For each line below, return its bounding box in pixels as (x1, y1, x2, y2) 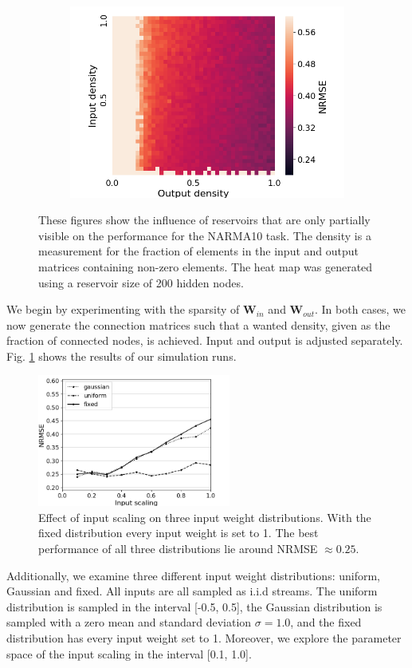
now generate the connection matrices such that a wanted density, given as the (6, 316, 390, 333)
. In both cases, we (314, 301, 406, 318)
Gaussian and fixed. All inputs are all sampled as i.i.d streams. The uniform (6, 583, 378, 599)
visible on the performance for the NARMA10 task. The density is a (38, 227, 371, 243)
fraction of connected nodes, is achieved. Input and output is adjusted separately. (6, 332, 403, 349)
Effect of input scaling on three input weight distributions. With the (38, 508, 371, 525)
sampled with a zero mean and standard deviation (6, 614, 252, 630)
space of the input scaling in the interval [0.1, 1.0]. (6, 645, 252, 662)
